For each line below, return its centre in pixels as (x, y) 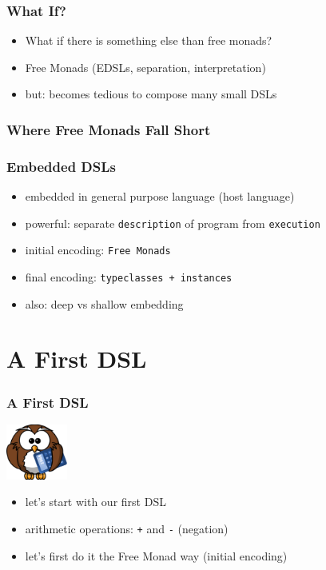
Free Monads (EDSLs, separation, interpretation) (145, 67)
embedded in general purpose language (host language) (160, 196)
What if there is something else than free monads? (149, 40)
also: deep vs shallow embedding (104, 303)
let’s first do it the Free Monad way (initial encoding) (156, 555)
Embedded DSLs (61, 166)
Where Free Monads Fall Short (109, 129)
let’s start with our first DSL (95, 502)
